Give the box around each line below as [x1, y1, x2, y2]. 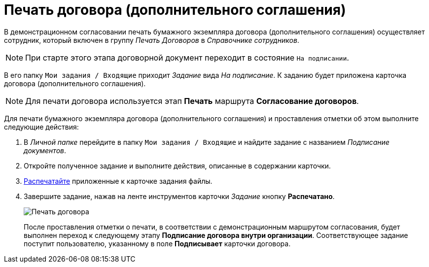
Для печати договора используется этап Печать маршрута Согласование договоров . [25, 96, 359, 106]
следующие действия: [4, 122, 79, 131]
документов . [24, 146, 67, 155]
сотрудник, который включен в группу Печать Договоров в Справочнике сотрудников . [4, 35, 299, 44]
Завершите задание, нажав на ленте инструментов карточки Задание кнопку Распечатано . [24, 192, 335, 200]
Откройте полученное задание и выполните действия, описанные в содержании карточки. [24, 161, 331, 170]
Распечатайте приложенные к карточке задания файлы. [24, 176, 213, 185]
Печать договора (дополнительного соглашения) [4, 1, 346, 18]
